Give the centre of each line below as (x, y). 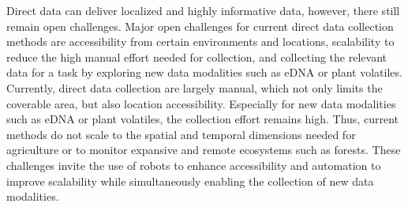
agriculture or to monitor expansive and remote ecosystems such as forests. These (204, 150)
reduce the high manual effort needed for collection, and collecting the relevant (197, 56)
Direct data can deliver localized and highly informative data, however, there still (203, 10)
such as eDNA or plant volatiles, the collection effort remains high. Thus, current (202, 119)
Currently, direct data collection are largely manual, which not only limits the (195, 87)
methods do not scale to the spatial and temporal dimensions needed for (181, 134)
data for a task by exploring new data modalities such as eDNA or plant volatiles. (204, 72)
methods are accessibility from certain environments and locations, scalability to (200, 41)
